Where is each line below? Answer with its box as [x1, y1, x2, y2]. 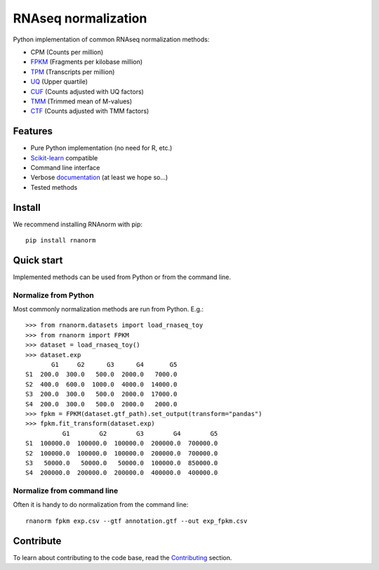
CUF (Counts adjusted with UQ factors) [30, 87, 144, 96]
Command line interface [30, 163, 100, 171]
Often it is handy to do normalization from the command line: [13, 500, 189, 509]
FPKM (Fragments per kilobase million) [30, 58, 143, 66]
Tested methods [30, 183, 78, 191]
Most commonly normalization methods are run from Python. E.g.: [13, 305, 204, 313]
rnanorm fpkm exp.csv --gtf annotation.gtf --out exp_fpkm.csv [25, 517, 248, 525]
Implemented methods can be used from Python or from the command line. [13, 273, 232, 281]
